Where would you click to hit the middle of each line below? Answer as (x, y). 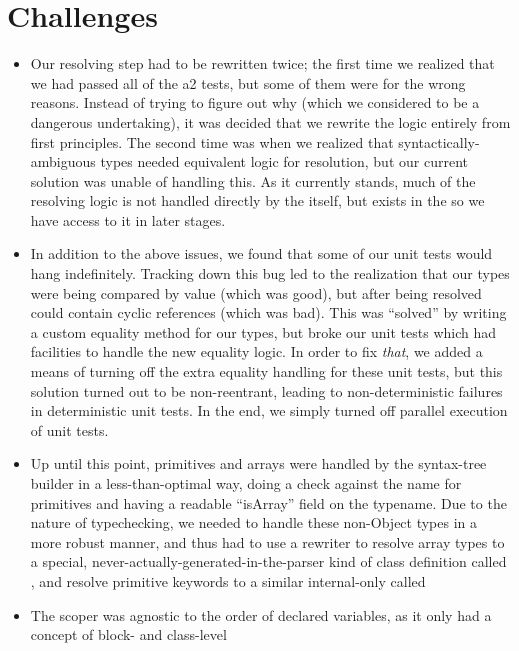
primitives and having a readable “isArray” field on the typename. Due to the (268, 502)
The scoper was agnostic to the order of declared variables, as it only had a (261, 614)
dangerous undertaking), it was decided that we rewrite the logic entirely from (270, 121)
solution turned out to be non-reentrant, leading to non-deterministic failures (266, 390)
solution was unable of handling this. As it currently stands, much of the (253, 180)
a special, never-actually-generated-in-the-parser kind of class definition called (268, 561)
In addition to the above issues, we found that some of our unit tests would (261, 253)
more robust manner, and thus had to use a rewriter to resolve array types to (267, 541)
